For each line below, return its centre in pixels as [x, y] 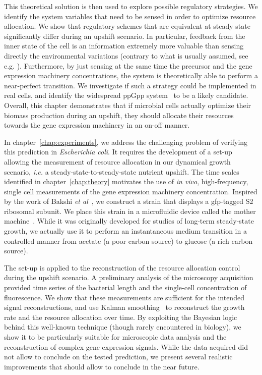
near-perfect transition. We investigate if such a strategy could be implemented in [130, 85]
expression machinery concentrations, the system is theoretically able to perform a [131, 75]
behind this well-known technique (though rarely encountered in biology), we [123, 327]
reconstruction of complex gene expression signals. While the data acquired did [126, 346]
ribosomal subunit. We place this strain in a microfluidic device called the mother [130, 211]
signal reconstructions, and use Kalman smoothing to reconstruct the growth [124, 307]
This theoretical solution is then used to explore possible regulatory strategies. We [131, 6]
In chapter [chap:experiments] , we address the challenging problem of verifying [126, 142]
